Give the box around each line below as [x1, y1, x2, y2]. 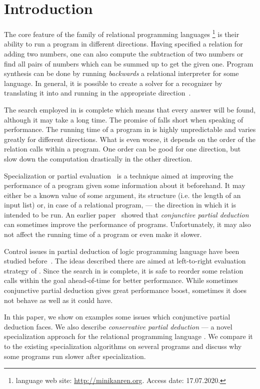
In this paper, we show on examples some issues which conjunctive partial [4, 311, 230, 322]
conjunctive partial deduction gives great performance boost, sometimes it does [4, 285, 247, 295]
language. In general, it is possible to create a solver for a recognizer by [4, 77, 222, 88]
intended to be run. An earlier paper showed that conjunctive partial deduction [4, 209, 249, 219]
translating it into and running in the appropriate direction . [4, 87, 191, 98]
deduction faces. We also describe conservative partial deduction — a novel [4, 321, 232, 331]
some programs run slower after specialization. [4, 350, 146, 361]
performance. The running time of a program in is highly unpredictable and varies [4, 124, 256, 134]
